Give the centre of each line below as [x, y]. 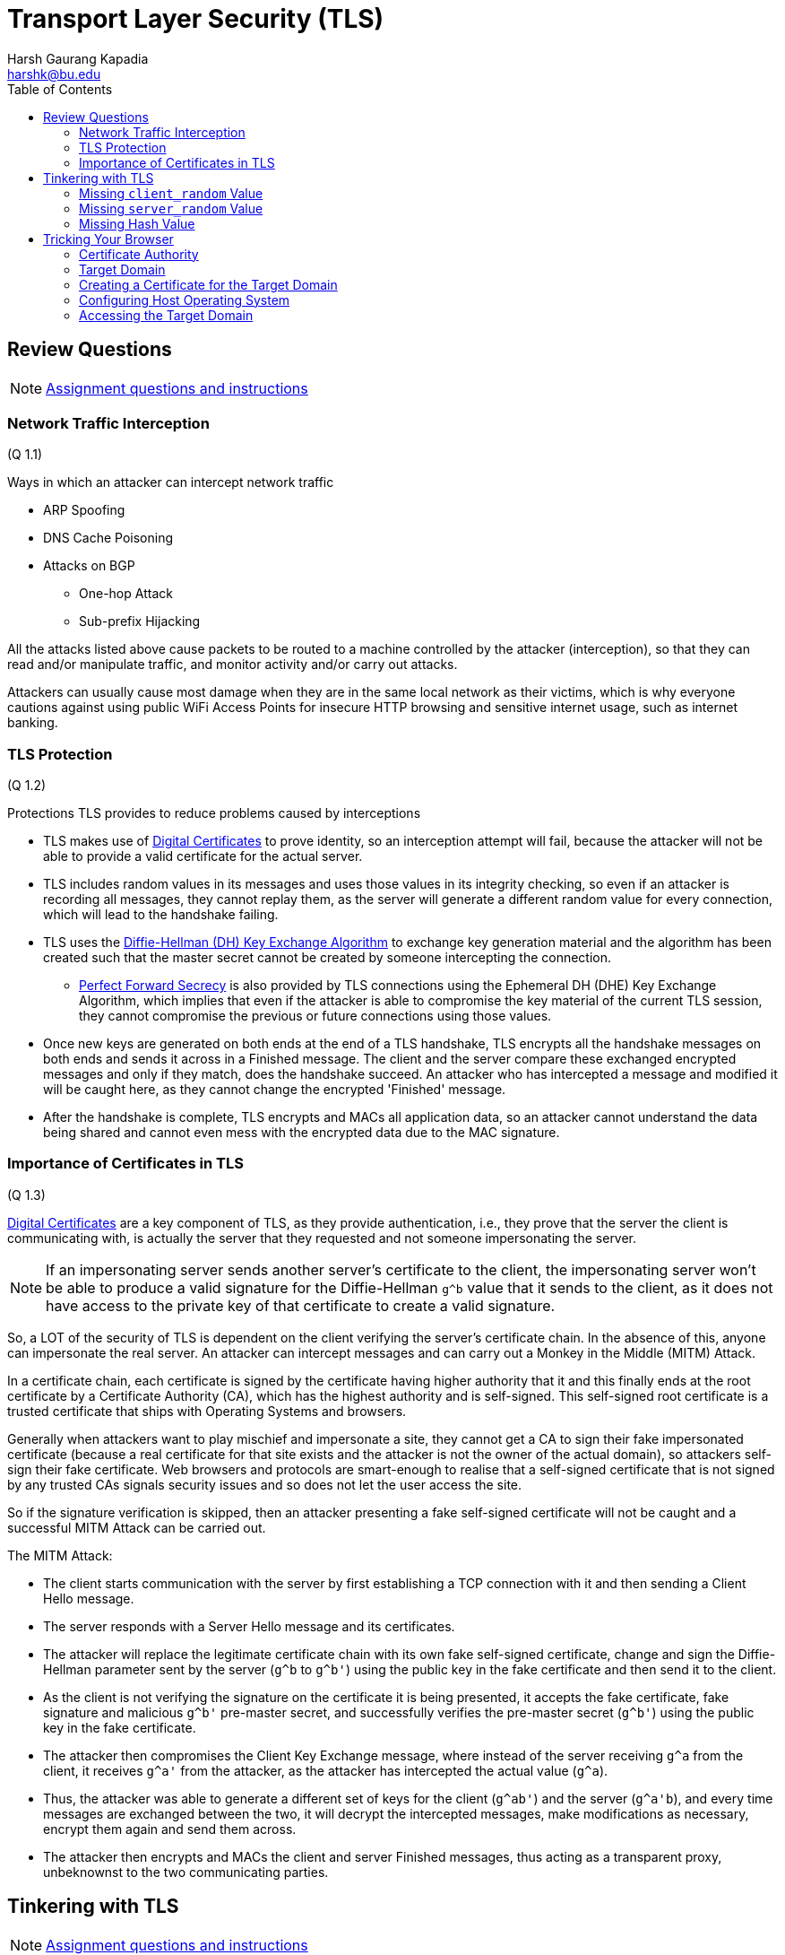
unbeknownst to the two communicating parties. [186, 1872]
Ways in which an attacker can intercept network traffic [171, 482]
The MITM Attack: [60, 1555]
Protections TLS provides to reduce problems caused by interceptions [214, 813]
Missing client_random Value [171, 193]
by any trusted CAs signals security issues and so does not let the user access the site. [265, 1484]
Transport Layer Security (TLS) [196, 19]
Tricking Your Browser [108, 239]
